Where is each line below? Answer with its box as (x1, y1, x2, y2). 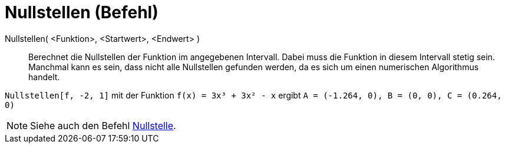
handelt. (28, 71, 60, 82)
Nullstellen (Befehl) (5, 2, 159, 22)
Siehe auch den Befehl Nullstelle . (30, 119, 176, 131)
